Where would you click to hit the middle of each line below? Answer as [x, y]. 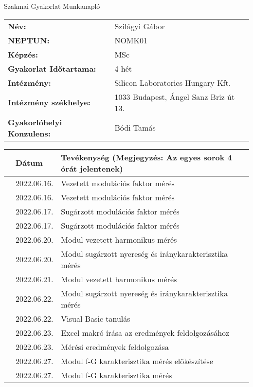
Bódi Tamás [135, 128]
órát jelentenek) [92, 168]
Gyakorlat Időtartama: [52, 68]
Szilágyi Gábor [140, 26]
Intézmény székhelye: [49, 102]
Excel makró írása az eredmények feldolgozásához [145, 332]
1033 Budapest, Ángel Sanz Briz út [175, 97]
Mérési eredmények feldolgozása [115, 347]
